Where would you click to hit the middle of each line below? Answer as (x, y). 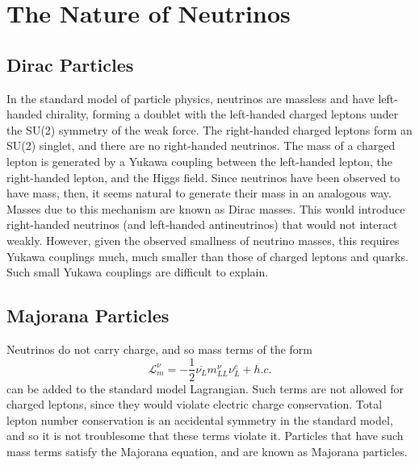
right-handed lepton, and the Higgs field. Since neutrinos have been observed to (203, 177)
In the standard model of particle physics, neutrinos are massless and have (191, 98)
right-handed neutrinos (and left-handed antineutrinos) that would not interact (202, 224)
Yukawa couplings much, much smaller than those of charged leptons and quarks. (207, 256)
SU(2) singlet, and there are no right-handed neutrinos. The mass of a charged (201, 145)
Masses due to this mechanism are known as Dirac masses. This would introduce (206, 208)
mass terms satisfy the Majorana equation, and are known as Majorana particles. (207, 451)
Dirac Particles (70, 64)
